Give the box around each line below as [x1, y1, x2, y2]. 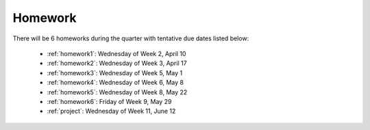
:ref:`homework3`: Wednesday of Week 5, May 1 [47, 68, 183, 77]
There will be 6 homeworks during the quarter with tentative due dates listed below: [12, 34, 249, 42]
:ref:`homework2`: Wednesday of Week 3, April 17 [47, 59, 188, 68]
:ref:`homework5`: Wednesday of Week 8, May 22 [47, 88, 188, 96]
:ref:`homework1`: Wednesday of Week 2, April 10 [47, 49, 186, 57]
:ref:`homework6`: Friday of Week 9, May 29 [47, 97, 172, 105]
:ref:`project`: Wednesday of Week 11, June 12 [47, 107, 176, 116]
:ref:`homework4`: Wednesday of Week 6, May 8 [47, 79, 184, 87]
